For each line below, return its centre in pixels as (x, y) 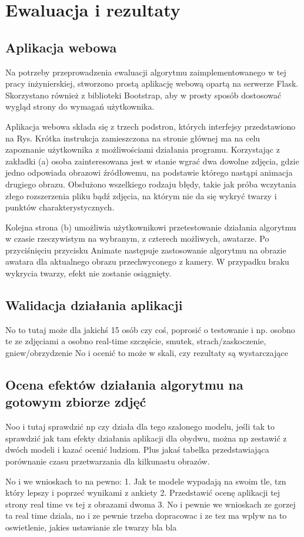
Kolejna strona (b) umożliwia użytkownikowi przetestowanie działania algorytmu (151, 227)
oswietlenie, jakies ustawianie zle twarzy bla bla (91, 527)
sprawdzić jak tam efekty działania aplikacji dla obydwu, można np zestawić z (146, 438)
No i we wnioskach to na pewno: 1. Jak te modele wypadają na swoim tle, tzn (146, 481)
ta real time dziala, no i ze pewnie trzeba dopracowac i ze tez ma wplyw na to (146, 515)
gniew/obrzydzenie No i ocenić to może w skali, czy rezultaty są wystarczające (147, 353)
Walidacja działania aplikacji (94, 305)
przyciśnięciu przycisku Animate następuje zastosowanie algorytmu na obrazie (146, 250)
